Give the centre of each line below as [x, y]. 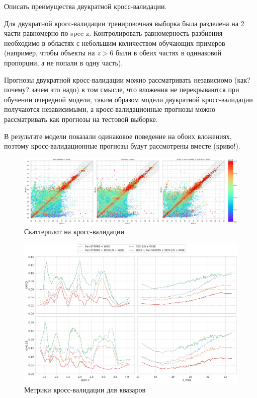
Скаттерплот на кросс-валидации [74, 231]
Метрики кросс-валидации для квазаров [85, 389]
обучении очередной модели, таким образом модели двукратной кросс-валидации [128, 99]
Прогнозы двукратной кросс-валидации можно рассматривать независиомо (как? [127, 79]
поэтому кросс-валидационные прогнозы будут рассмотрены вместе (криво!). [122, 146]
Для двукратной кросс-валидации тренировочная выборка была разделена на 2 [124, 23]
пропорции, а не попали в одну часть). [64, 62]
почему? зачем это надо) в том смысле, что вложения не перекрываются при [122, 89]
